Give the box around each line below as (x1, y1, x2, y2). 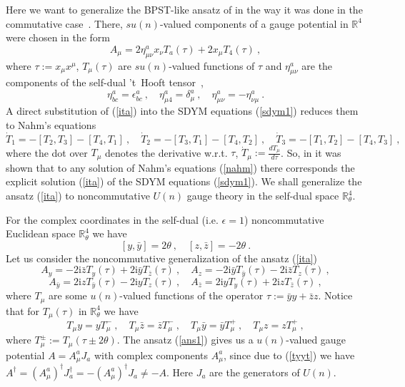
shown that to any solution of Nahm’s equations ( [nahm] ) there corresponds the (6, 160, 355, 175)
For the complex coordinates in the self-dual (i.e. (6, 212, 219, 227)
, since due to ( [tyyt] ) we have (223, 347, 355, 362)
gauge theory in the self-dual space (186, 188, 339, 203)
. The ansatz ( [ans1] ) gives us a (116, 332, 254, 347)
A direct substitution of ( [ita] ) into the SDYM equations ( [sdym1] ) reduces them (6, 103, 359, 118)
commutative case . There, (6, 16, 123, 31)
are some (49, 288, 87, 303)
